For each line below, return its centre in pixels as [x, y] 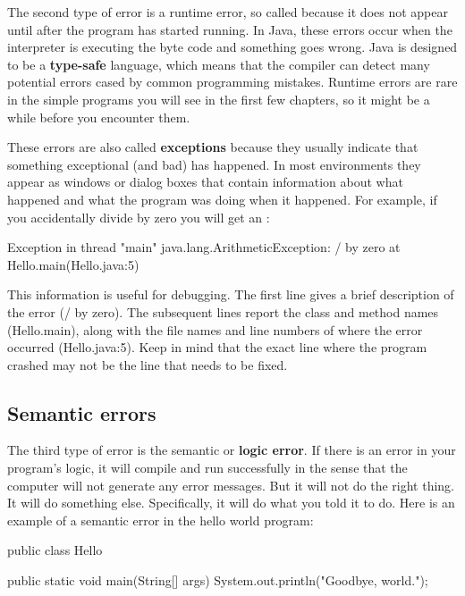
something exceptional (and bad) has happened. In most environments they [214, 164]
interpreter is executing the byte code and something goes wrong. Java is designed [232, 47]
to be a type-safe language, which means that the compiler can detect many [219, 64]
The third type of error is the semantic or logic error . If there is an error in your [232, 450]
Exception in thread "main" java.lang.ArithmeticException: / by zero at [204, 247]
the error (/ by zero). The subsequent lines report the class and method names [223, 311]
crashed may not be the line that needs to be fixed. [148, 364]
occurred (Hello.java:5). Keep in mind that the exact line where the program [217, 347]
